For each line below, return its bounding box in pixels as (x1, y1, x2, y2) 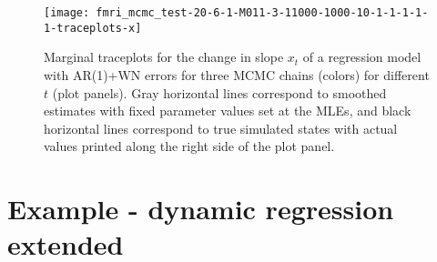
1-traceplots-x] (44, 21, 142, 35)
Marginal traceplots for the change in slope (44, 47, 284, 66)
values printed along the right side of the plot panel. (44, 136, 335, 156)
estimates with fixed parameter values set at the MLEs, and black (44, 101, 412, 120)
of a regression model (302, 47, 422, 66)
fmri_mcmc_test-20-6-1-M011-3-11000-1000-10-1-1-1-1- (96, 6, 429, 19)
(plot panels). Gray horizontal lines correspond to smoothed (52, 83, 387, 102)
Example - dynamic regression (7, 190, 394, 227)
